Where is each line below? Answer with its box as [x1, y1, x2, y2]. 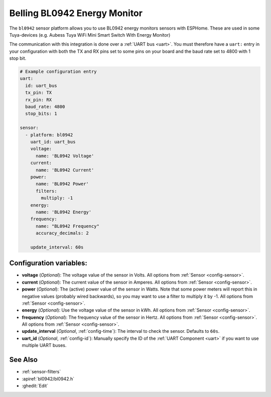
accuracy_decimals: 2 [36, 230, 89, 236]
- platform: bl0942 [25, 132, 73, 138]
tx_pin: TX [25, 90, 52, 95]
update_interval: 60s [30, 244, 84, 250]
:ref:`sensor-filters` [22, 369, 61, 375]
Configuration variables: [9, 259, 88, 268]
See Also [9, 355, 38, 364]
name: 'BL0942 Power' [36, 181, 89, 187]
